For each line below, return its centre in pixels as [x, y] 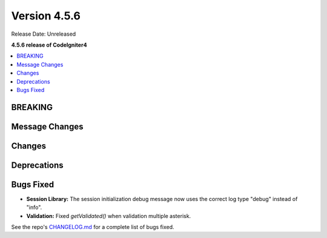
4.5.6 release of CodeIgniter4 [49, 45]
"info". [34, 207]
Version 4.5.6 [46, 16]
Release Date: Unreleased [44, 34]
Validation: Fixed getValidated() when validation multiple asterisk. [109, 216]
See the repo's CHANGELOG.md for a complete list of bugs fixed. [93, 227]
